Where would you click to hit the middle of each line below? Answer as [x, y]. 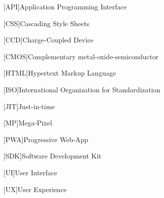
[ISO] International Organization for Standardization [82, 89]
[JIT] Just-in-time [29, 106]
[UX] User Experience [35, 189]
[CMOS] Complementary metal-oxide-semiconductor [81, 56]
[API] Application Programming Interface [65, 6]
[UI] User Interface [31, 172]
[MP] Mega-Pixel [28, 123]
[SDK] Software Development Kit [52, 156]
